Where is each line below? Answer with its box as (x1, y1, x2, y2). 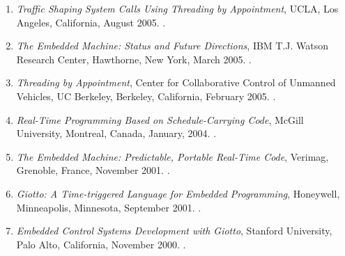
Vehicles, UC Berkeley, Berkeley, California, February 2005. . (16, 88, 276, 103)
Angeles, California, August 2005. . (16, 15, 166, 29)
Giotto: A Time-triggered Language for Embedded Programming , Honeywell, (16, 186, 340, 200)
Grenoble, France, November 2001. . (16, 163, 170, 177)
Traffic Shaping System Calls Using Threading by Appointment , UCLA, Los (16, 1, 339, 15)
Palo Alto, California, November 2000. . (16, 237, 186, 251)
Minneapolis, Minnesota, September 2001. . (16, 200, 201, 214)
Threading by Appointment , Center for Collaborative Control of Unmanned (16, 75, 336, 90)
